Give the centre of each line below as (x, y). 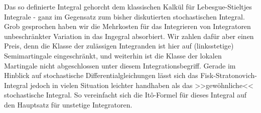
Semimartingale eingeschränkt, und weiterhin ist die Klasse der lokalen (113, 55)
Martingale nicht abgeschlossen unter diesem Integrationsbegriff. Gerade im (120, 65)
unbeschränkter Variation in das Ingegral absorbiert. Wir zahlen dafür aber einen (129, 36)
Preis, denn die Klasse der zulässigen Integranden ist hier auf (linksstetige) (119, 46)
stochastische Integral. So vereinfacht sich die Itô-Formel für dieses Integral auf (125, 95)
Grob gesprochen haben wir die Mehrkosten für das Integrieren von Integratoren (127, 26)
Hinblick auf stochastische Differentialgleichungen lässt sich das (101, 75)
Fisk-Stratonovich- (229, 75)
